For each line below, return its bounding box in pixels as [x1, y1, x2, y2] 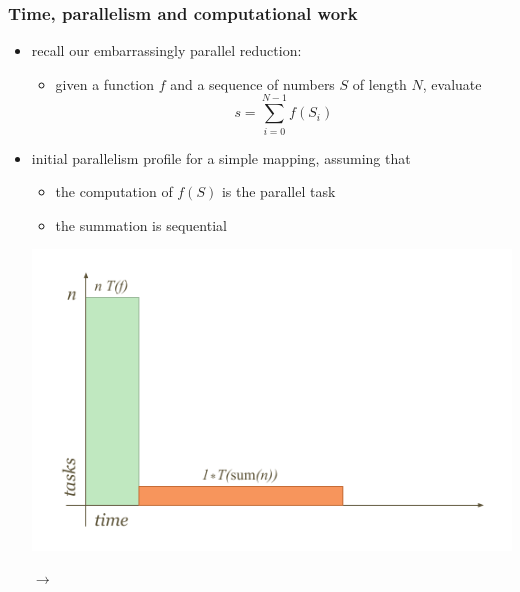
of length [352, 73, 407, 94]
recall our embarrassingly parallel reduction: [31, 40, 302, 61]
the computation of [55, 181, 173, 202]
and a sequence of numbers [170, 73, 335, 94]
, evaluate [422, 73, 482, 94]
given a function [55, 73, 154, 94]
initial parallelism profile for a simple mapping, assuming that [31, 147, 411, 168]
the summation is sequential [55, 214, 227, 235]
